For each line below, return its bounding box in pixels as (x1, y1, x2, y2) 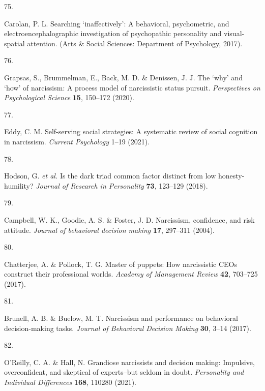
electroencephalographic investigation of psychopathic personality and (4, 28, 222, 39)
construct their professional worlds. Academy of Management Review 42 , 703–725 (4, 268, 258, 279)
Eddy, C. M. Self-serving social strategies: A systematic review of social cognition (4, 126, 258, 137)
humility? (4, 180, 34, 191)
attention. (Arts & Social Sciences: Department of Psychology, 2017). (27, 38, 243, 48)
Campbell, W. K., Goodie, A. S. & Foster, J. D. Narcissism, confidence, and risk (4, 214, 255, 225)
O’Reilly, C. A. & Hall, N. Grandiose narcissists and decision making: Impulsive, (4, 356, 255, 367)
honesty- (218, 170, 245, 181)
